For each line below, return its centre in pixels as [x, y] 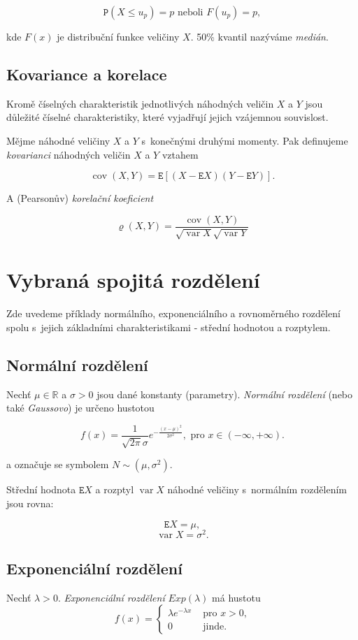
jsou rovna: [30, 503]
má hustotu [236, 597]
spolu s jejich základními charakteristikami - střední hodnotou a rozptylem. [169, 327]
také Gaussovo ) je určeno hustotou [80, 408]
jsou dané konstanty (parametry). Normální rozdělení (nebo [225, 394]
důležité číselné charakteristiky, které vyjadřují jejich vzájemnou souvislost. [167, 117]
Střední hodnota [41, 489]
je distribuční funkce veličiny [118, 36]
